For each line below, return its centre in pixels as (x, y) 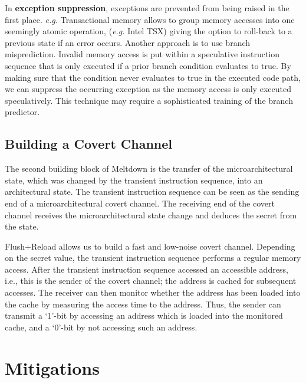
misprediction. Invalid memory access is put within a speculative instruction (142, 54)
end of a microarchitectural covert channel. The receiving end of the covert (140, 203)
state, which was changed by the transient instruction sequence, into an (134, 180)
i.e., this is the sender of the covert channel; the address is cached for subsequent (151, 281)
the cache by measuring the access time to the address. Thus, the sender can (143, 304)
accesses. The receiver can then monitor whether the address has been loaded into (153, 292)
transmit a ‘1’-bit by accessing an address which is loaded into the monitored (144, 315)
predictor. (22, 112)
